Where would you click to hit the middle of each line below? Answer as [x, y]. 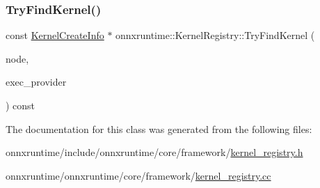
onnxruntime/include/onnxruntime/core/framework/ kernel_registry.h [154, 152]
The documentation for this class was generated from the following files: [159, 128]
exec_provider [36, 82]
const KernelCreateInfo [55, 35]
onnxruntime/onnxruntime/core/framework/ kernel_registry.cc [138, 175]
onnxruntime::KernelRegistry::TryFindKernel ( [215, 35]
